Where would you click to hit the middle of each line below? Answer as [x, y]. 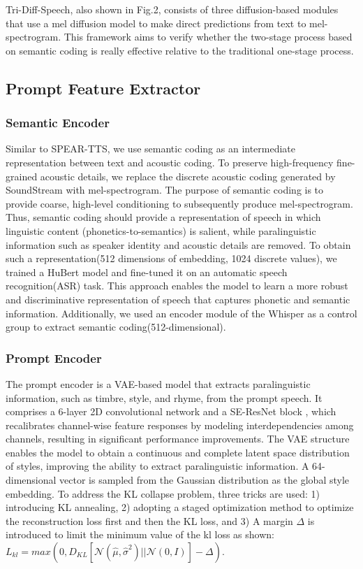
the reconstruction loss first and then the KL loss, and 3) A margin [149, 520]
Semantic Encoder [58, 123]
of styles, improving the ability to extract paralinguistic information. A [157, 466]
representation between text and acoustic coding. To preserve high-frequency [170, 162]
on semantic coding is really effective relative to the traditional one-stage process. [180, 50]
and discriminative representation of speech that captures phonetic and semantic [178, 299]
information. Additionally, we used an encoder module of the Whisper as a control [181, 313]
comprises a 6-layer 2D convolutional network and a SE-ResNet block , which [171, 411]
